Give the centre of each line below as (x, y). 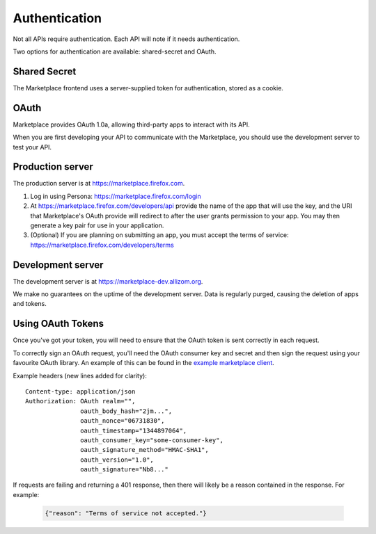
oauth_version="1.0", (117, 460)
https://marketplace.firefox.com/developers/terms (102, 245)
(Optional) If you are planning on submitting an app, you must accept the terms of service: (159, 235)
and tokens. (30, 304)
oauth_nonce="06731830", (123, 421)
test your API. (32, 147)
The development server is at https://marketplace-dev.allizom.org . (108, 281)
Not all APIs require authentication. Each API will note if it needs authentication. (126, 39)
